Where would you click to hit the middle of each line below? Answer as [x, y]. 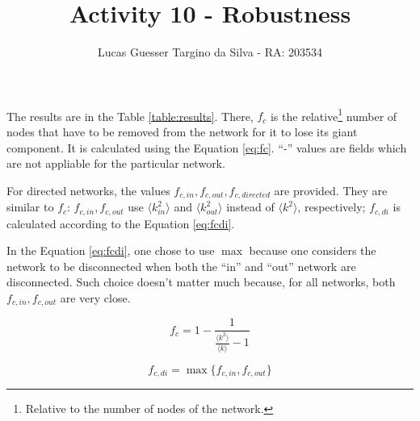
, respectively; [332, 207]
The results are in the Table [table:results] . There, [130, 116]
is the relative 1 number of [334, 115]
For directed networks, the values [88, 190]
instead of [250, 207]
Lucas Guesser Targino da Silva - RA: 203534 [210, 52]
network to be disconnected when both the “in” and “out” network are [181, 266]
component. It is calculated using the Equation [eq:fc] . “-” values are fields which [207, 147]
